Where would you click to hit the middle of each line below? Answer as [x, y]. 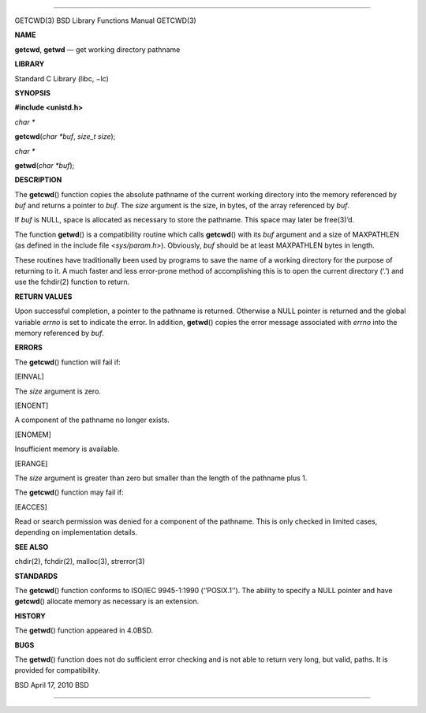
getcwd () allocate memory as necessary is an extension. [107, 601]
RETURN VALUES [43, 297]
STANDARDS [36, 576]
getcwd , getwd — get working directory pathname [97, 49]
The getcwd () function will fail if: [68, 362]
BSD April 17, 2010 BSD [52, 685]
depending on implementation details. [76, 532]
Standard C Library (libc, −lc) [62, 78]
